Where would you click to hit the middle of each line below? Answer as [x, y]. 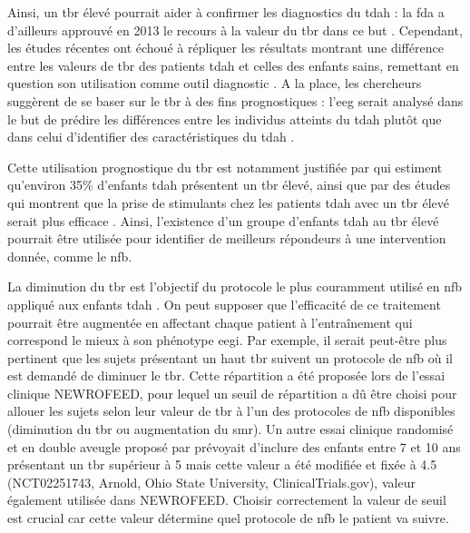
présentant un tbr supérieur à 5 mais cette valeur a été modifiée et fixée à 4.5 [222, 464]
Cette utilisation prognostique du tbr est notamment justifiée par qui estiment [225, 167]
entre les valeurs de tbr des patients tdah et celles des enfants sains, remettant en [233, 65]
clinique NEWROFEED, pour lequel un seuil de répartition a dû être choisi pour [232, 393]
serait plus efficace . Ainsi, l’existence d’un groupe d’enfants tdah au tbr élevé [223, 220]
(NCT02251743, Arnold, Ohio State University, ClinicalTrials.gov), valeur [211, 482]
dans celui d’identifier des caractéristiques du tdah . [151, 137]
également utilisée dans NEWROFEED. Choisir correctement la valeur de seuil [227, 500]
